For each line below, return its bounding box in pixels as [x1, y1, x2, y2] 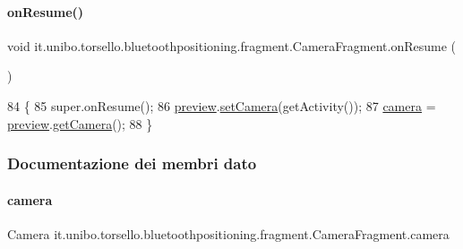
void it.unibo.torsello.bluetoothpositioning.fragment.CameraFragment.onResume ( [7, 36, 456, 55]
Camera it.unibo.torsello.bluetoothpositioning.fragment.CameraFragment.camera [7, 224, 450, 243]
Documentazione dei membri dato [7, 152, 257, 175]
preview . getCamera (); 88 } [7, 114, 153, 133]
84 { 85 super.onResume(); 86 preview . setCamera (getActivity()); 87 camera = [7, 96, 436, 115]
